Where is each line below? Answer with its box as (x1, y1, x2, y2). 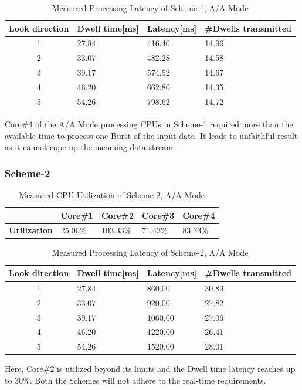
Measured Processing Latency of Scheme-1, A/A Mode (52, 2, 249, 13)
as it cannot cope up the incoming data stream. (5, 141, 175, 153)
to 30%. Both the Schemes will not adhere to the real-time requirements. (5, 374, 266, 386)
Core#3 (142, 209, 175, 221)
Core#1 (60, 209, 93, 221)
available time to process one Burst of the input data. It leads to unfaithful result (5, 129, 298, 141)
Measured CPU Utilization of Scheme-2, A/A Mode (19, 188, 205, 201)
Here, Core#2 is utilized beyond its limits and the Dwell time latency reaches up (5, 362, 296, 375)
